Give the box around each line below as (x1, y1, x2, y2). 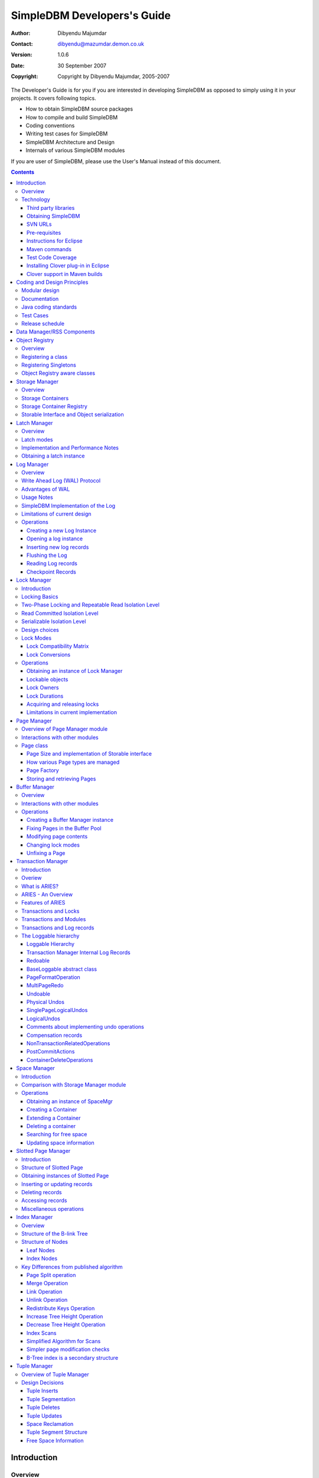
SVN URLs (27, 221, 52, 228)
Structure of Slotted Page (21, 1163, 83, 1171)
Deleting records (21, 1189, 62, 1196)
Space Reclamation (27, 1421, 74, 1427)
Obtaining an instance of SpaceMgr (27, 1097, 113, 1105)
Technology (21, 196, 50, 203)
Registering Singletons (21, 361, 76, 368)
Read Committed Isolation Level (21, 610, 99, 617)
